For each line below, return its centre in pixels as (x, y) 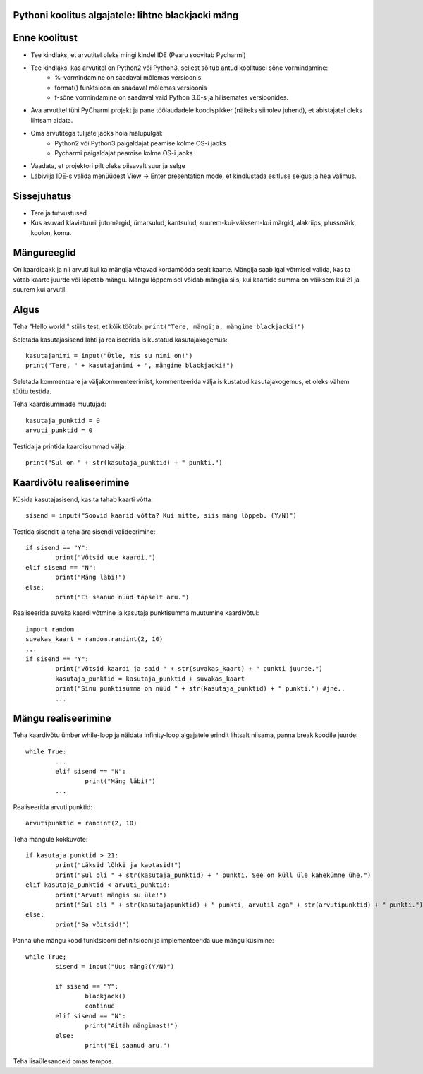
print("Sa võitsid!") (93, 924)
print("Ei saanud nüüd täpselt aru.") (122, 597)
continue (100, 1006)
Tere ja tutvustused (59, 213)
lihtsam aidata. (52, 120)
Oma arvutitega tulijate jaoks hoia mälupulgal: (97, 133)
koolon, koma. (51, 232)
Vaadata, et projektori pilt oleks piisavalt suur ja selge (108, 166)
